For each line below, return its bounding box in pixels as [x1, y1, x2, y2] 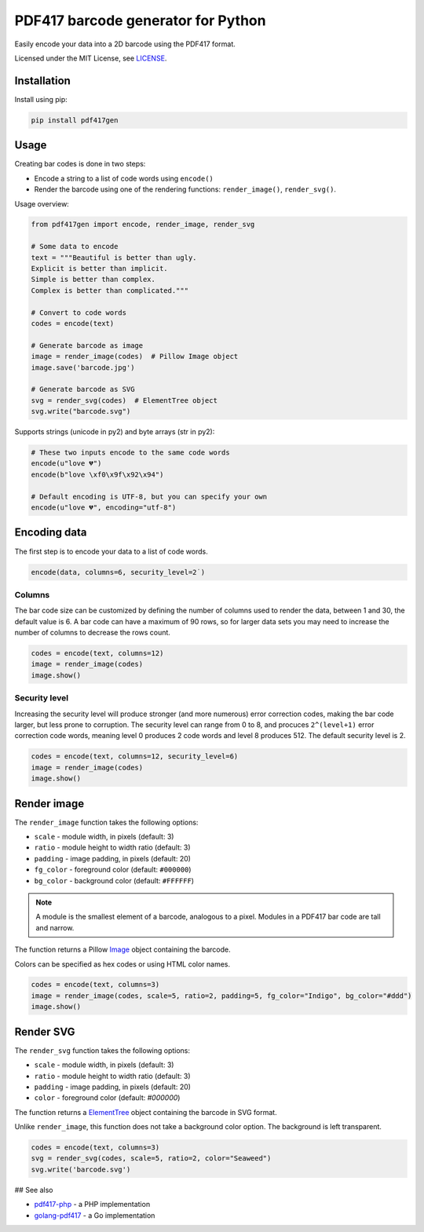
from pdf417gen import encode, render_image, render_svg [31, 220, 255, 229]
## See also [14, 1185, 53, 1194]
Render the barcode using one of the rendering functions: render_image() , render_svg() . [34, 185, 337, 194]
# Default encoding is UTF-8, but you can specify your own [31, 492, 268, 501]
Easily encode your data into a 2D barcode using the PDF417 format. [14, 39, 236, 49]
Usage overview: [14, 199, 70, 208]
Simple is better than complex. [31, 275, 156, 284]
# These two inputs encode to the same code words [31, 448, 231, 457]
